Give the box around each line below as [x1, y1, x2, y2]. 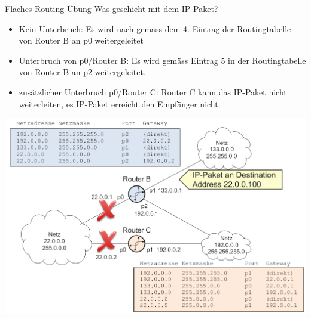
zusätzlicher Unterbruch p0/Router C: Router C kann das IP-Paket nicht [19, 85, 287, 98]
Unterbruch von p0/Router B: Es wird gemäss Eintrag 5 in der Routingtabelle [19, 54, 306, 66]
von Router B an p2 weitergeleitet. [19, 66, 146, 78]
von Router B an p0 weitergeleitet [19, 34, 144, 47]
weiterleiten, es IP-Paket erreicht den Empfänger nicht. [19, 97, 221, 110]
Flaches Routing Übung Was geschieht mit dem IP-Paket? [5, 2, 218, 14]
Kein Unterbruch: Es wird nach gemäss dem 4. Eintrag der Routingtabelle [19, 22, 291, 35]
